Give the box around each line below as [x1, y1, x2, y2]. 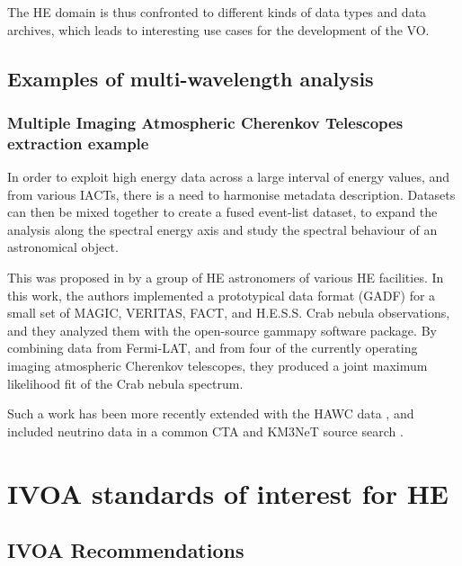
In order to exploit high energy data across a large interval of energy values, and [7, 167, 450, 186]
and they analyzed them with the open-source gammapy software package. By [7, 320, 437, 339]
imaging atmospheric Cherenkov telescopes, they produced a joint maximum [7, 356, 428, 375]
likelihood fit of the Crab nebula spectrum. [7, 373, 244, 392]
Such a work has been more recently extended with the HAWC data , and [7, 404, 414, 423]
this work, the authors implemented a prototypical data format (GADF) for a [7, 285, 436, 304]
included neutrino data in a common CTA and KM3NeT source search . [7, 421, 404, 440]
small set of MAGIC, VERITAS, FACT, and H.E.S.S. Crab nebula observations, [7, 303, 450, 322]
